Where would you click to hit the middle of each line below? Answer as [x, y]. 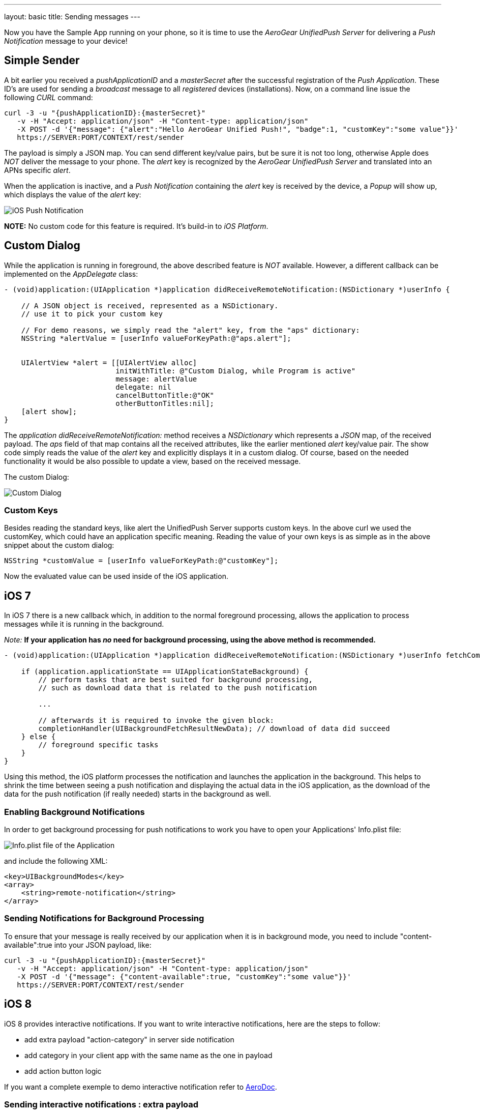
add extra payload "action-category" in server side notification [129, 1039]
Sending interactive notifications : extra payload [101, 1104]
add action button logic [63, 1071]
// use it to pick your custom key [92, 314]
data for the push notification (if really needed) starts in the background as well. [138, 794]
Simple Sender [42, 61]
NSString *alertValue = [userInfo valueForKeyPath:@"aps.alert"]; [156, 338]
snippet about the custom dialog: [59, 545]
